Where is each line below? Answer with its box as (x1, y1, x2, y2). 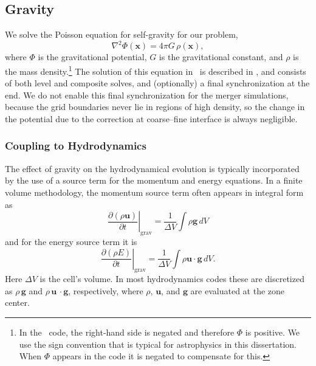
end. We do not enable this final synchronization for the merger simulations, (5, 88, 289, 101)
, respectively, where (68, 284, 143, 297)
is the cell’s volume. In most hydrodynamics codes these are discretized (39, 272, 304, 285)
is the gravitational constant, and (159, 50, 283, 63)
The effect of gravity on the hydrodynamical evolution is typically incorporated (5, 162, 300, 174)
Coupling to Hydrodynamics (5, 138, 146, 153)
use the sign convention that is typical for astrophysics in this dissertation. (19, 337, 297, 350)
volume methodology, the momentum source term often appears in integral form (5, 185, 304, 198)
